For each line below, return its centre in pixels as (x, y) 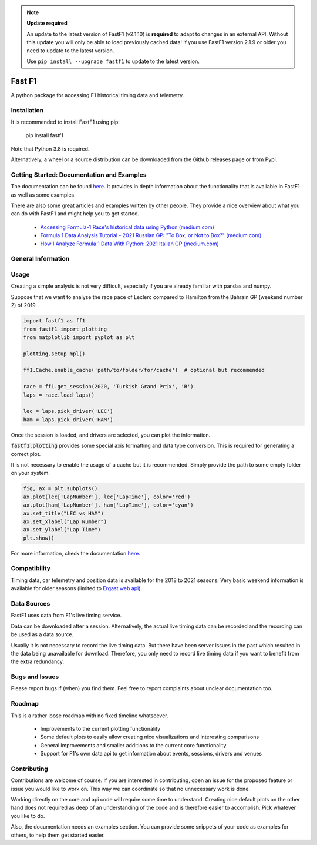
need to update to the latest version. (70, 51)
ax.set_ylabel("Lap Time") (62, 530)
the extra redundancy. (38, 661)
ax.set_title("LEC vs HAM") (63, 513)
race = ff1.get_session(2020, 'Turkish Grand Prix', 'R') (108, 387)
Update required (47, 23)
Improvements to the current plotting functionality (100, 728)
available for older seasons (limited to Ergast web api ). (77, 588)
